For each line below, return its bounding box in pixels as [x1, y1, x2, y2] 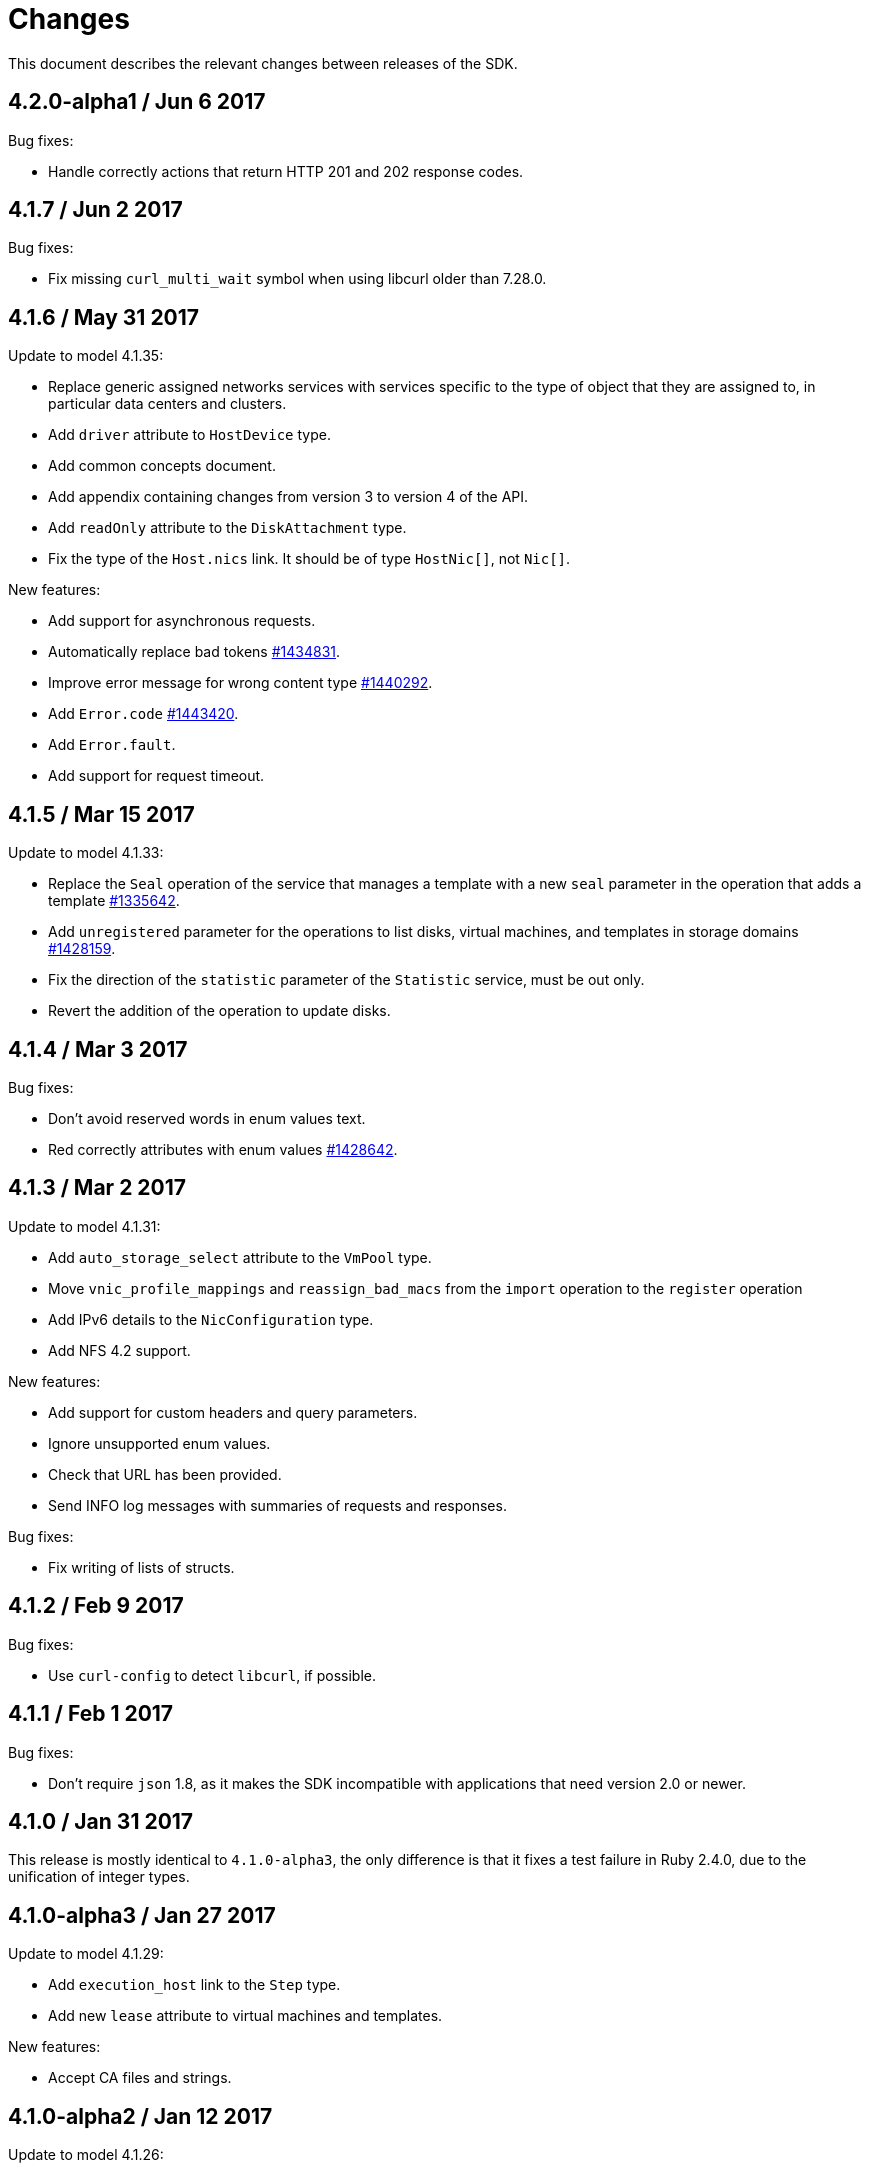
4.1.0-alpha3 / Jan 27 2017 [8, 1902, 276, 1928]
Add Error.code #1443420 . [48, 705, 239, 723]
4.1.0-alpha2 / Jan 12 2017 [8, 2103, 273, 2129]
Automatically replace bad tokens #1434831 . [48, 643, 341, 661]
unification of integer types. [8, 1868, 190, 1886]
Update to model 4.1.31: [8, 1217, 161, 1235]
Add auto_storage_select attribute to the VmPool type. [48, 1248, 432, 1266]
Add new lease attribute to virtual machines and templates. [48, 2007, 443, 2025]
